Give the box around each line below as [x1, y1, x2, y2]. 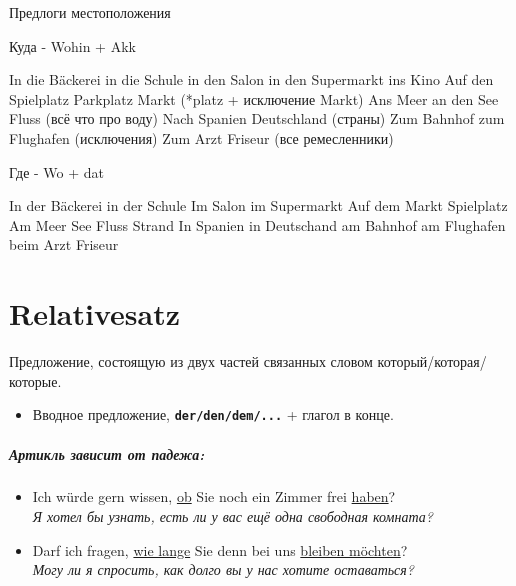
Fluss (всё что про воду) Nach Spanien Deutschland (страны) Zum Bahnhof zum [9, 108, 505, 129]
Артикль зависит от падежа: [9, 443, 205, 464]
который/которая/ [377, 351, 487, 372]
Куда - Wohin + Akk [9, 35, 136, 56]
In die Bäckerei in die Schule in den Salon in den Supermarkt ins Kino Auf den [9, 69, 494, 90]
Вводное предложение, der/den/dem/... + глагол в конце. [32, 404, 394, 425]
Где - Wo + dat [9, 161, 105, 182]
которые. [9, 370, 62, 391]
